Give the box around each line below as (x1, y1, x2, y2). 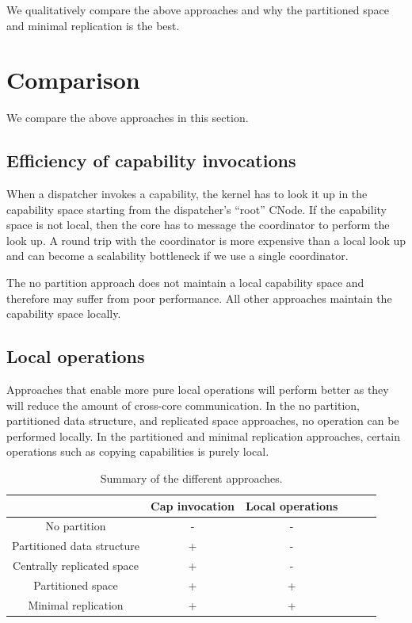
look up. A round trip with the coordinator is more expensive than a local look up (6, 231, 406, 248)
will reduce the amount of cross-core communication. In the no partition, (6, 396, 360, 413)
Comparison (6, 63, 140, 96)
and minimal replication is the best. (6, 17, 180, 33)
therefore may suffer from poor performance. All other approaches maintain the (6, 289, 392, 306)
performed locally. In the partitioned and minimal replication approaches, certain (6, 427, 400, 444)
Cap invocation (151, 497, 235, 514)
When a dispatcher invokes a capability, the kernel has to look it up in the (6, 185, 368, 202)
